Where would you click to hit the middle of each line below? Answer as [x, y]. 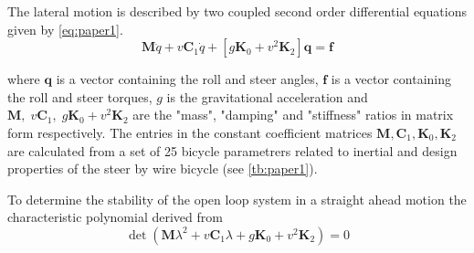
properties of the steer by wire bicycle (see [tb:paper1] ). [163, 169]
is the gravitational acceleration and [267, 96]
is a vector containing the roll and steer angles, [187, 79]
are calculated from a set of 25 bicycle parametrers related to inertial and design [232, 150]
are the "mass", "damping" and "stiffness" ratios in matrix [293, 115]
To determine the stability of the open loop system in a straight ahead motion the [237, 199]
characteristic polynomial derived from [115, 217]
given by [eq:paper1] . [65, 29]
